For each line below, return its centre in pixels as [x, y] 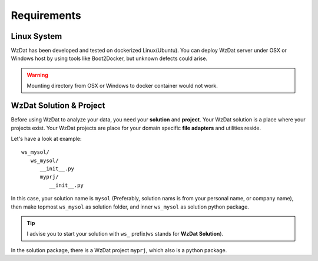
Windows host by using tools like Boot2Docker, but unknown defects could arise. [109, 58]
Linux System [37, 36]
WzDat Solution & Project [58, 106]
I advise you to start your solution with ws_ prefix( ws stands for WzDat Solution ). [125, 234]
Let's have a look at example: [46, 138]
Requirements [46, 15]
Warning [37, 75]
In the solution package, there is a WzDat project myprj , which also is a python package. [119, 250]
